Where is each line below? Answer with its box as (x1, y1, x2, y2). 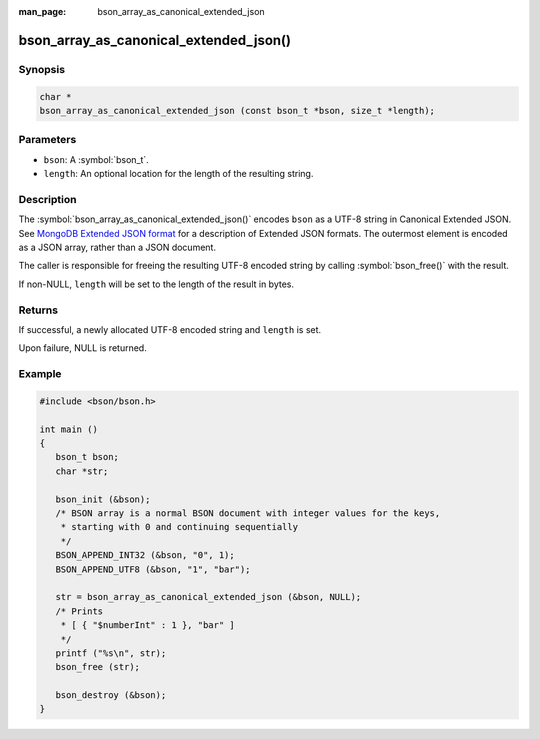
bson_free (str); (55, 661, 140, 673)
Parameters (18, 133, 77, 147)
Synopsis (18, 62, 65, 76)
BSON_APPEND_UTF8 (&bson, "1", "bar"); (55, 563, 251, 575)
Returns (18, 303, 59, 317)
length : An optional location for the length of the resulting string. (43, 168, 314, 180)
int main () (39, 423, 99, 435)
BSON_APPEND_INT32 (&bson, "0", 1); (55, 550, 235, 561)
